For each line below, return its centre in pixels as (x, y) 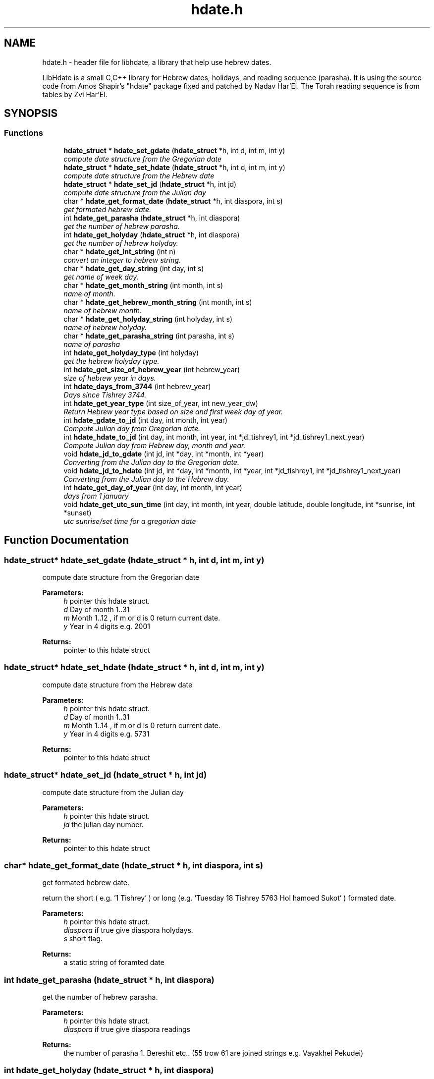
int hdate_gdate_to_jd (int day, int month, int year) (146, 420)
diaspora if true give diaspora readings (127, 1029)
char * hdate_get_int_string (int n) (120, 251)
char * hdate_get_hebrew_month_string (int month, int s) (158, 302)
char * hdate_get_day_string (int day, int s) (134, 268)
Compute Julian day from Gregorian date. (132, 428)
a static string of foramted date (114, 963)
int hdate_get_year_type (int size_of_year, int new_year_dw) (161, 403)
